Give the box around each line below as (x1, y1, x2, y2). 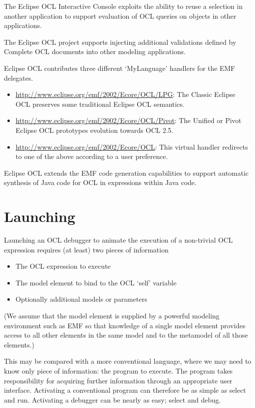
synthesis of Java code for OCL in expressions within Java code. (4, 177, 197, 188)
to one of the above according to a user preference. (15, 151, 168, 161)
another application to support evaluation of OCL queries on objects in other (4, 10, 236, 21)
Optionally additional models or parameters (15, 294, 147, 304)
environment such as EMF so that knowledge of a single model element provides (4, 320, 246, 330)
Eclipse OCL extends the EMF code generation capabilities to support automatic (4, 167, 249, 178)
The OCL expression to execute (15, 261, 111, 271)
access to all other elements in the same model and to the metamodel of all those (4, 330, 248, 340)
